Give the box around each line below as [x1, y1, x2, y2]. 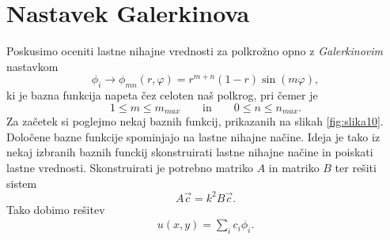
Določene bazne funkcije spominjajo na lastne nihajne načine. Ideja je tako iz [6, 128, 381, 144]
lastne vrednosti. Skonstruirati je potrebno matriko [6, 159, 253, 176]
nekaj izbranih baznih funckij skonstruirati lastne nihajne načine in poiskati [6, 144, 373, 160]
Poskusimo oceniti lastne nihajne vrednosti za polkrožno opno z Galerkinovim [6, 43, 384, 59]
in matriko [268, 159, 320, 176]
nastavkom [6, 58, 59, 74]
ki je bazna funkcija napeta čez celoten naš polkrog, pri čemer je [6, 87, 318, 103]
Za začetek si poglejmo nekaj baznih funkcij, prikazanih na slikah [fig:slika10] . [6, 113, 384, 129]
